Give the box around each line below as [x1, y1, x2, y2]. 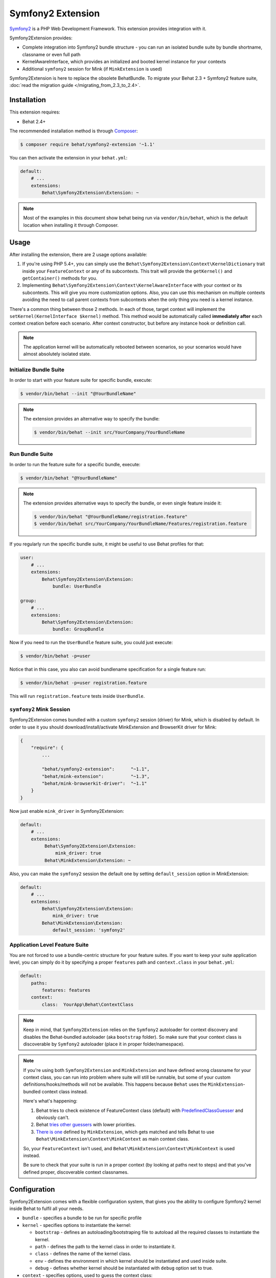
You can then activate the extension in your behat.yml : [9, 154, 128, 161]
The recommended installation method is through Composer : [9, 128, 138, 134]
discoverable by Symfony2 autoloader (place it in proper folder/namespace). [23, 1041, 185, 1047]
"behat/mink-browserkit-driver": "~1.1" [41, 781, 147, 787]
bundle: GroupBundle [52, 626, 104, 632]
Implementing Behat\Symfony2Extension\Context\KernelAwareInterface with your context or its [22, 282, 242, 288]
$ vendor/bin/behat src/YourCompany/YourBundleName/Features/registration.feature [34, 521, 247, 527]
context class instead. [41, 1088, 88, 1094]
